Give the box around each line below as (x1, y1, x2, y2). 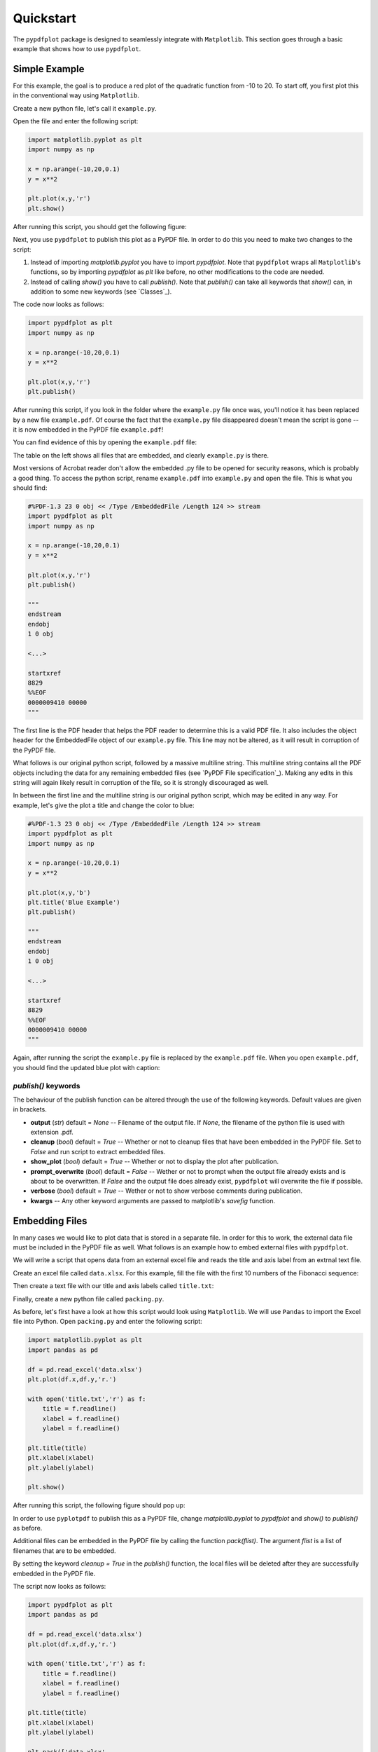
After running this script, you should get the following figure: (13, 222, 187, 231)
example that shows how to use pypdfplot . (13, 44, 141, 53)
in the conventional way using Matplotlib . (13, 91, 139, 100)
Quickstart (13, 11, 77, 26)
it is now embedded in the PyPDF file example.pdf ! (13, 425, 164, 434)
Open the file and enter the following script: (13, 117, 139, 125)
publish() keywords (13, 1081, 80, 1090)
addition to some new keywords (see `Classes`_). (30, 287, 172, 296)
